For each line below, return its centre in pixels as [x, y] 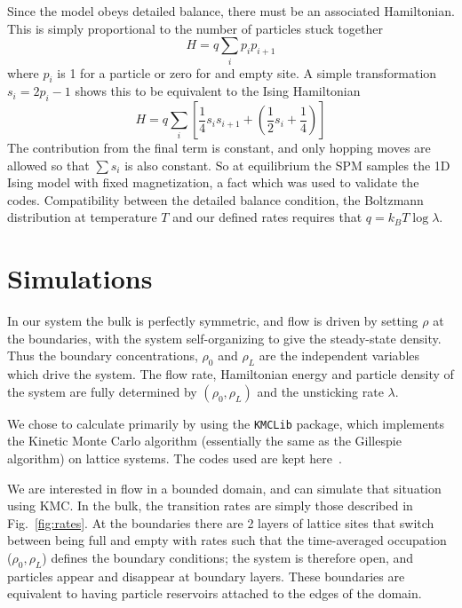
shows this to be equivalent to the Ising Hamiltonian [218, 91]
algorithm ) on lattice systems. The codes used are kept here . [175, 458]
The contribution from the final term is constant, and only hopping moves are [219, 148]
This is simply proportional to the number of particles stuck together [195, 28]
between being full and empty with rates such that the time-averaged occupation [227, 540]
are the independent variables [339, 355]
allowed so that [48, 165]
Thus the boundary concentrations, [103, 355]
